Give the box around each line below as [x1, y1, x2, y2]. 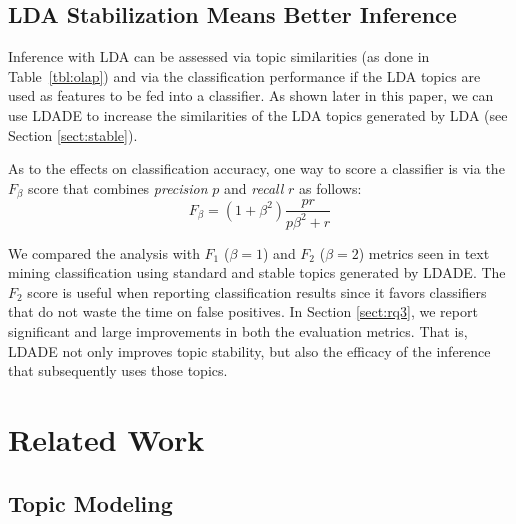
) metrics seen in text [358, 242, 490, 263]
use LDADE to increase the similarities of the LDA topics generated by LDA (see [8, 104, 508, 125]
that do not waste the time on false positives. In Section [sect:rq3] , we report [8, 301, 478, 322]
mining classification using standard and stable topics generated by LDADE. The [8, 262, 506, 283]
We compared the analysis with [8, 242, 200, 263]
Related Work [8, 418, 205, 459]
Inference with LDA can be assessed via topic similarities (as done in [8, 46, 430, 67]
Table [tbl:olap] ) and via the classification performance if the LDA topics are [8, 65, 481, 86]
